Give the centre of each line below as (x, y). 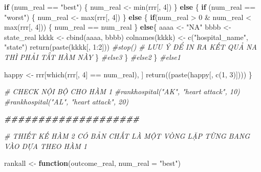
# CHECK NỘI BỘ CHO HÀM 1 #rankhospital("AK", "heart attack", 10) (122, 91)
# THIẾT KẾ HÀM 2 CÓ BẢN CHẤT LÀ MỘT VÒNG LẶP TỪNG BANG (127, 135)
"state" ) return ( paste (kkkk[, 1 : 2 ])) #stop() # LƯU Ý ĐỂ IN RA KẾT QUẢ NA (130, 47)
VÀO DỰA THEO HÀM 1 (46, 146)
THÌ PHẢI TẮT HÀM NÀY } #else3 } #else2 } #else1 (92, 57)
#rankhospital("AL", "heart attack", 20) (67, 101)
